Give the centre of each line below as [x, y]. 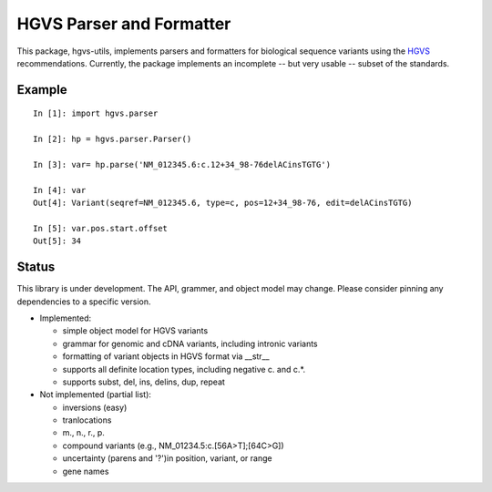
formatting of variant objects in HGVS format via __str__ [166, 356]
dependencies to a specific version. [84, 302]
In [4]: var [60, 190]
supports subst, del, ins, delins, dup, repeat [143, 382]
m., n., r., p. [83, 433]
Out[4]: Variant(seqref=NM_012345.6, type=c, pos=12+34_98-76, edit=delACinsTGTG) [223, 203]
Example [42, 90]
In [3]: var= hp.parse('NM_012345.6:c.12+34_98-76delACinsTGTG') [182, 164]
